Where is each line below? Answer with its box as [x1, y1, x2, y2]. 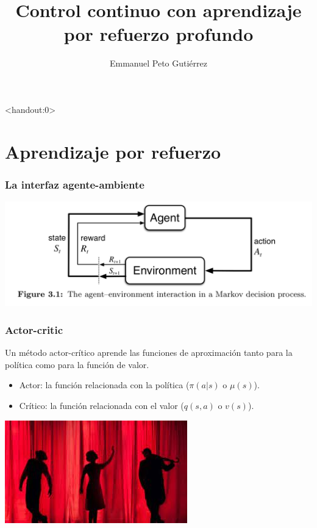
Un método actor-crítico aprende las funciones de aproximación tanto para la [5, 346, 293, 359]
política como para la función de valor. [5, 358, 149, 371]
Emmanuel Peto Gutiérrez [109, 57, 207, 70]
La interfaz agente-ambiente [5, 176, 144, 192]
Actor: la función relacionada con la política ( [19, 378, 190, 391]
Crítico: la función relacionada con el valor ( [19, 399, 184, 411]
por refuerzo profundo [63, 21, 254, 46]
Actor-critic [5, 322, 63, 337]
